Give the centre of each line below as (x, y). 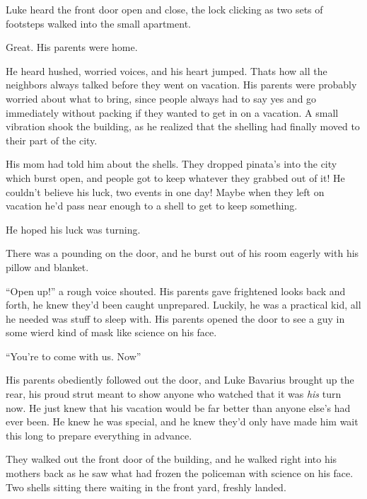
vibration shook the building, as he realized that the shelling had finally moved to (183, 126)
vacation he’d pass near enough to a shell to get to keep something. (152, 206)
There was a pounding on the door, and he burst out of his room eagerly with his (182, 253)
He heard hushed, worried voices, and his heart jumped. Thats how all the (167, 70)
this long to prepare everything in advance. (99, 435)
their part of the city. (52, 140)
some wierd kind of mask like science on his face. (111, 332)
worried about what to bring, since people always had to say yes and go (161, 98)
